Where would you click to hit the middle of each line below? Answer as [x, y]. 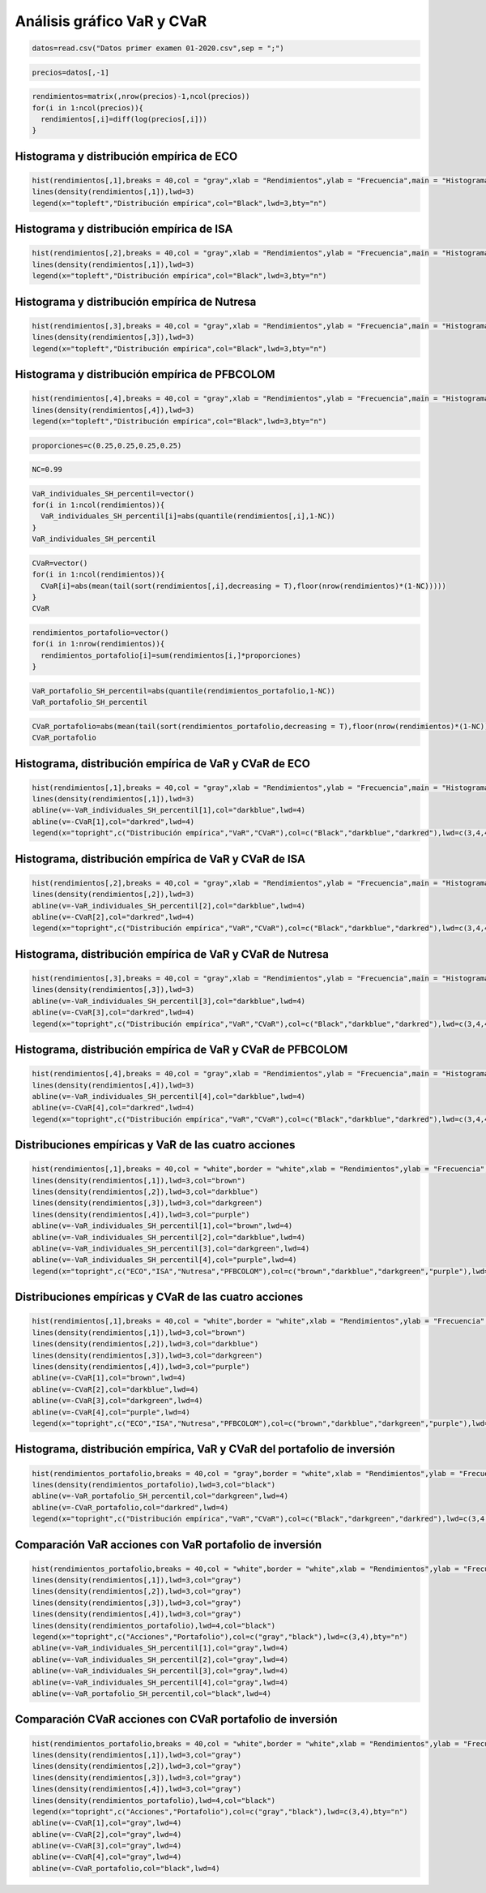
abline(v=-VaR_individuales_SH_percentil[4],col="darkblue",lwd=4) [169, 1096]
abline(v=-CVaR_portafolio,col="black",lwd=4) [126, 1868]
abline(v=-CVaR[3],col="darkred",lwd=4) [113, 1013]
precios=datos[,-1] [70, 72]
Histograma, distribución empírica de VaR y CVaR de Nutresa [172, 954]
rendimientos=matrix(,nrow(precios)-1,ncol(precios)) [141, 97]
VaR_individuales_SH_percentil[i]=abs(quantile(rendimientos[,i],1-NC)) [188, 516]
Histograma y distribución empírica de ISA [124, 229]
